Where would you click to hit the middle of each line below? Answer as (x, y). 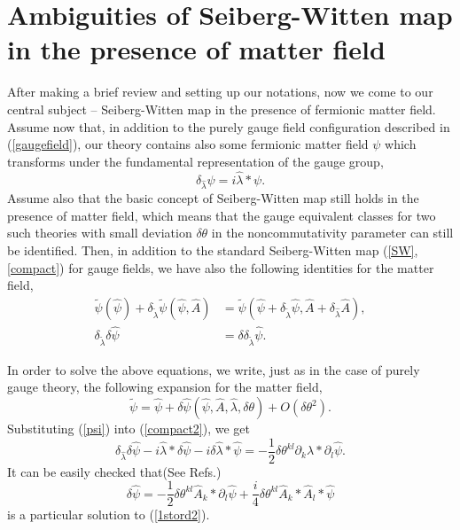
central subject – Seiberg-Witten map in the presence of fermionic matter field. (222, 109)
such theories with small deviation (100, 233)
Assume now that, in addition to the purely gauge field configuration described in (229, 126)
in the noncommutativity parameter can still (332, 233)
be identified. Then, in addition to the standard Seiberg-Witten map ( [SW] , (213, 250)
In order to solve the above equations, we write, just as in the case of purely (214, 369)
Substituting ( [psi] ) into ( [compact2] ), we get (129, 429)
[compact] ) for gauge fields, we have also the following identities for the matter (221, 267)
